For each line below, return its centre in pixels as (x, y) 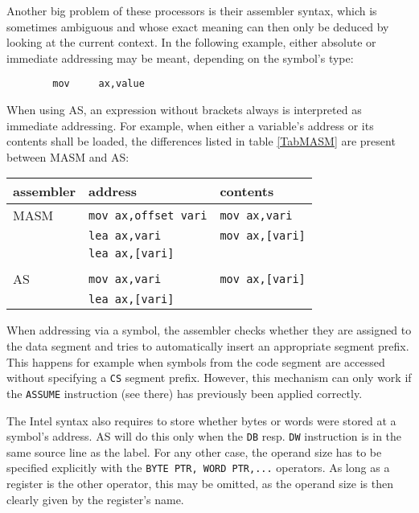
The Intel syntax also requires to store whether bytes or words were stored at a (201, 420)
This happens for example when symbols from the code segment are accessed (196, 361)
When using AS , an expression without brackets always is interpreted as (184, 110)
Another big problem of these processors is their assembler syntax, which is (192, 10)
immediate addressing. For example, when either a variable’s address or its (190, 125)
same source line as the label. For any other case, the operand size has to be (194, 451)
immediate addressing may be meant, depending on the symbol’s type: (180, 57)
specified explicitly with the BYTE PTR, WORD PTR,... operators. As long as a (198, 468)
